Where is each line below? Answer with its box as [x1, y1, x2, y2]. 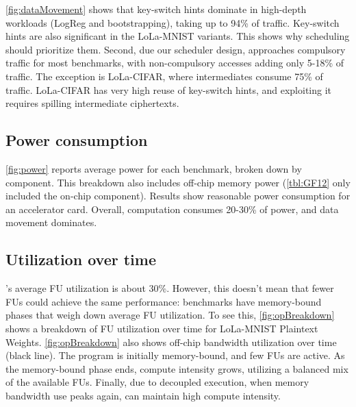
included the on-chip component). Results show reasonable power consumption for [5, 188, 351, 203]
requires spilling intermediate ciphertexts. [5, 96, 179, 110]
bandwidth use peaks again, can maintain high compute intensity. [5, 388, 281, 402]
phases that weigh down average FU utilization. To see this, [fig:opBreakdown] [5, 308, 335, 322]
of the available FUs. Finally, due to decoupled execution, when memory [5, 375, 309, 389]
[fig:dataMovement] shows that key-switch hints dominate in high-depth [5, 2, 307, 16]
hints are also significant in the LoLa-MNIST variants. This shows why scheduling [5, 29, 350, 43]
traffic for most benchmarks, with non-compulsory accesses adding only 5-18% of [5, 56, 344, 70]
